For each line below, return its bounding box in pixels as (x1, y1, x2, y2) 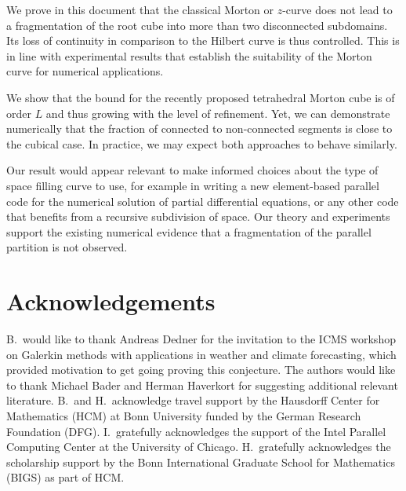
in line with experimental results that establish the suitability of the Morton (6, 47, 372, 64)
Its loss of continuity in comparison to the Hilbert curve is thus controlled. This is (6, 32, 400, 49)
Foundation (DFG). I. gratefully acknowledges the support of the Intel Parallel (6, 423, 386, 439)
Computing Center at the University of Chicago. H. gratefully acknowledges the (6, 438, 391, 455)
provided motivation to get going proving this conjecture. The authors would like (6, 361, 396, 378)
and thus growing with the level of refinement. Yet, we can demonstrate (45, 104, 390, 121)
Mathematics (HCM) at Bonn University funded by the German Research (6, 408, 361, 423)
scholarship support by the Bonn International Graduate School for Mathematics (6, 453, 395, 470)
